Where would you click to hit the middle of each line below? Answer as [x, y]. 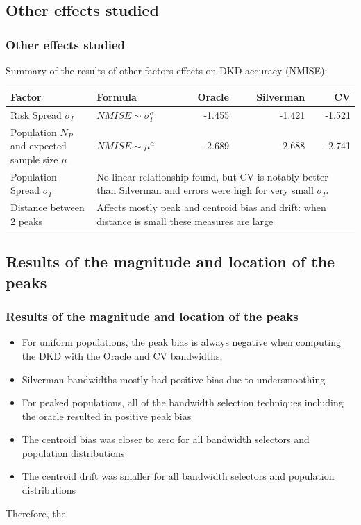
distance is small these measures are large [185, 220]
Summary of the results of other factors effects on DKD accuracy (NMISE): [167, 70]
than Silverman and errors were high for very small [205, 190]
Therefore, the [36, 513]
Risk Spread [36, 114]
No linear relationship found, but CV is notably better [212, 176]
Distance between [48, 207]
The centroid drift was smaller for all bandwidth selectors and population [178, 476]
